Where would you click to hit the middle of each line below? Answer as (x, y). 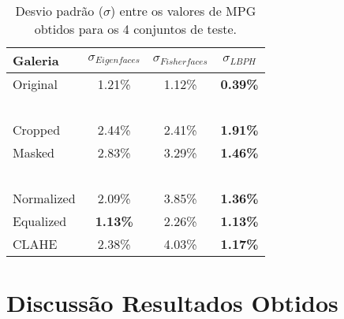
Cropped (37, 130)
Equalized (40, 221)
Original (35, 84)
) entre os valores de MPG (183, 11)
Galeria (36, 60)
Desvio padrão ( (59, 11)
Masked (34, 152)
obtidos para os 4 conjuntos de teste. (136, 29)
